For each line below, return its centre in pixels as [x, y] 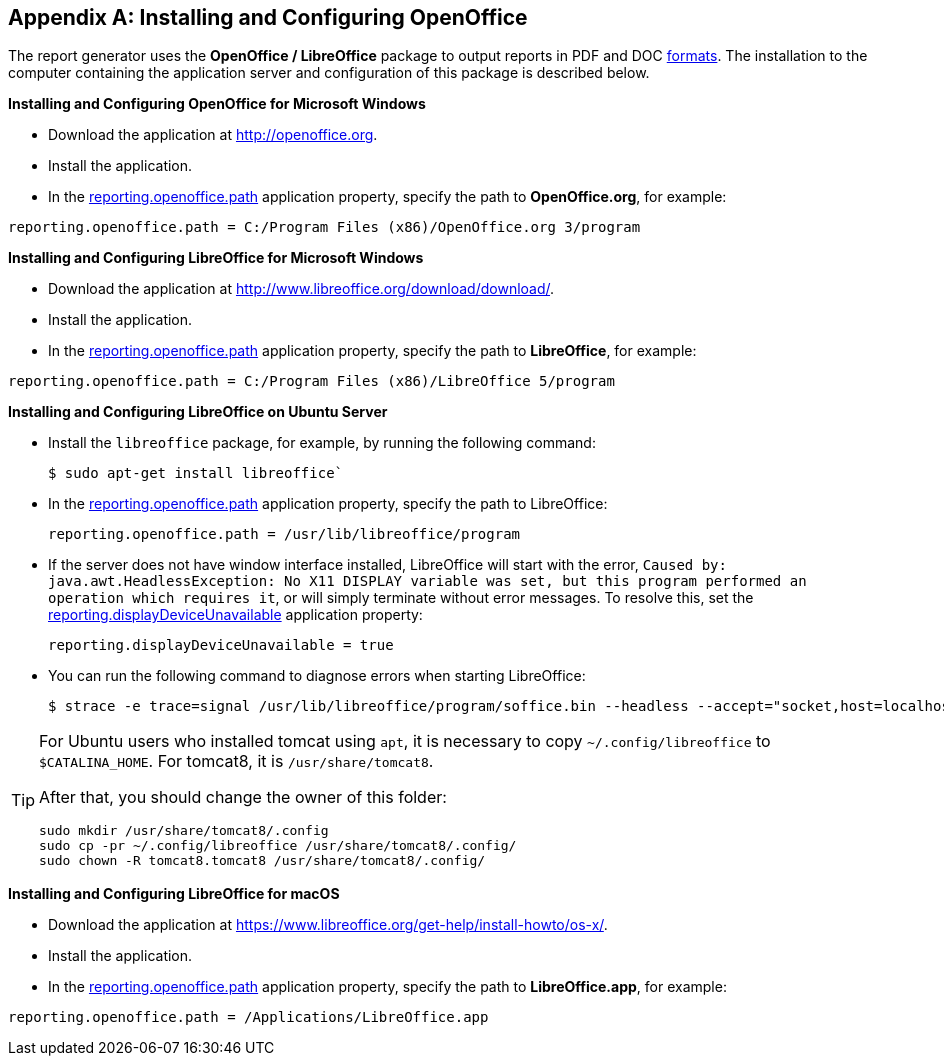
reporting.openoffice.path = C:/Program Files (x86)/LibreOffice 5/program [311, 381]
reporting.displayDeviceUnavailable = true [221, 645]
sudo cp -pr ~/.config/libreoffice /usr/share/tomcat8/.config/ [278, 846]
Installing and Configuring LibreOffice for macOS [174, 894]
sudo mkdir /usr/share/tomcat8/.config [184, 831]
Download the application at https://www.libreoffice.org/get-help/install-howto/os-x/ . [328, 925]
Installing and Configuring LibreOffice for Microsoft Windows [216, 258]
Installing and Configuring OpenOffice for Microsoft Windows [217, 104]
